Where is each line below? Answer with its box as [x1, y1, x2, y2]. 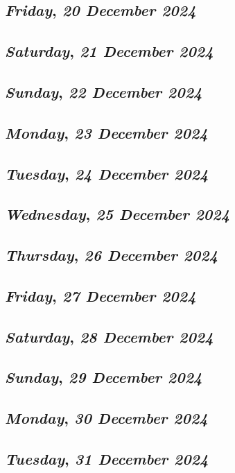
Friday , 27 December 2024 [5, 284, 196, 306]
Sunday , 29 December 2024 [5, 366, 202, 388]
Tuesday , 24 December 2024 [5, 162, 209, 184]
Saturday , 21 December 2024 [5, 40, 214, 62]
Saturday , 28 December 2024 [5, 325, 214, 347]
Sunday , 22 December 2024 [5, 80, 202, 102]
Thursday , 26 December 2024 [5, 244, 218, 266]
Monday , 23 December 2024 [5, 121, 208, 143]
